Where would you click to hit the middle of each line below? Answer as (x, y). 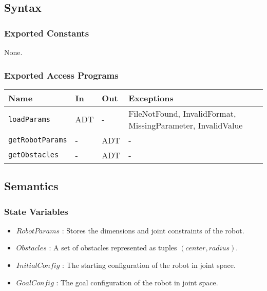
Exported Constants (47, 33)
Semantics (31, 186)
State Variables (36, 211)
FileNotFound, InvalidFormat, (182, 113)
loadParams (29, 119)
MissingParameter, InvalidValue (186, 125)
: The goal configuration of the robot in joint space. (137, 282)
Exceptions (151, 98)
